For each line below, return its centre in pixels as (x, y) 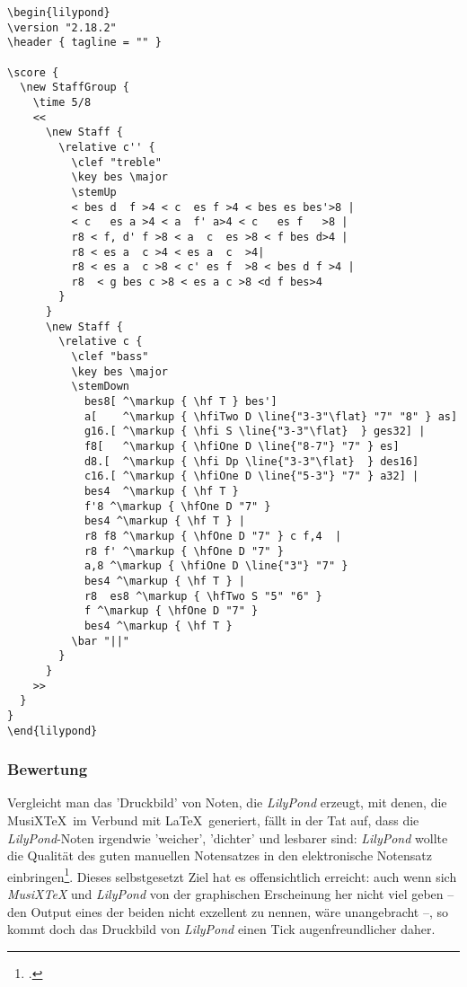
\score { (33, 72)
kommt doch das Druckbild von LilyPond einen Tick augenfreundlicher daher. (221, 929)
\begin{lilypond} (59, 13)
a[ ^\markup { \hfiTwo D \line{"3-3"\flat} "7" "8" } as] (271, 416)
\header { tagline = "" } (84, 43)
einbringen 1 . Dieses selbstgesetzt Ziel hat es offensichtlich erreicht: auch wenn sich (232, 875)
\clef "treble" (116, 162)
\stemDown (101, 387)
